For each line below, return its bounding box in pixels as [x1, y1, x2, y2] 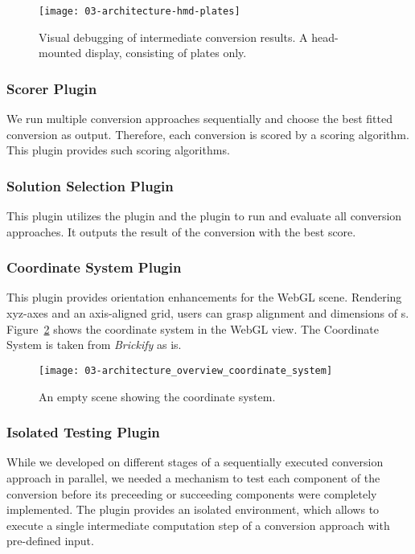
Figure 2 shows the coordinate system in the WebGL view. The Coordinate [6, 320, 379, 337]
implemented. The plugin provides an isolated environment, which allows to [6, 501, 380, 518]
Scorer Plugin [6, 78, 97, 98]
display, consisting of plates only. [84, 44, 247, 61]
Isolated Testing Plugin [6, 422, 160, 442]
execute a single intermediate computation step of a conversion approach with [6, 516, 390, 533]
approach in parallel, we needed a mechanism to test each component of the [6, 469, 380, 486]
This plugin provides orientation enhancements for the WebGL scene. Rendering [6, 289, 402, 306]
